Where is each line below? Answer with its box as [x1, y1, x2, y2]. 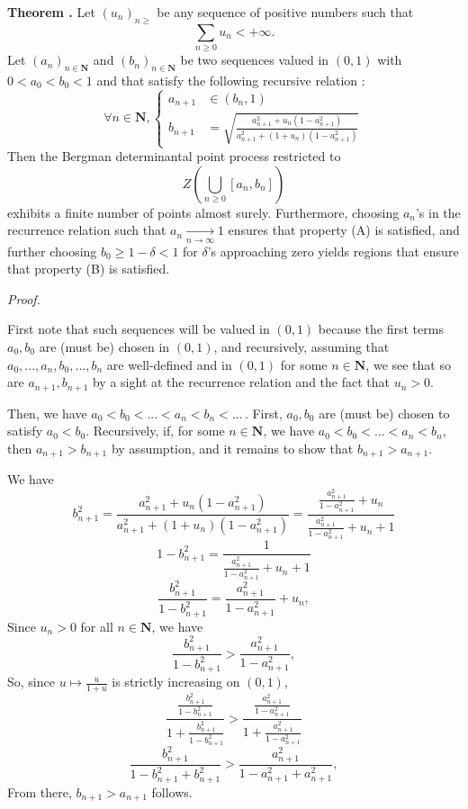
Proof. [7, 289, 40, 308]
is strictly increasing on [112, 672, 240, 691]
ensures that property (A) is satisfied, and [228, 220, 460, 239]
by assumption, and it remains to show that [111, 438, 354, 457]
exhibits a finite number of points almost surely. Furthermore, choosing [7, 202, 400, 221]
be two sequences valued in [180, 50, 329, 69]
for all [80, 616, 113, 635]
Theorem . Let [7, 3, 95, 21]
